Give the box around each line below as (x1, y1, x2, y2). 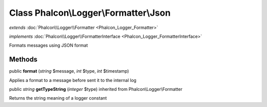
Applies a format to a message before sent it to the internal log (9, 77, 137, 83)
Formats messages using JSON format (9, 42, 89, 49)
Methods (9, 55, 38, 64)
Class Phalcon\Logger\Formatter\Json (9, 7, 171, 18)
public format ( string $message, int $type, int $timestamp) (9, 68, 130, 74)
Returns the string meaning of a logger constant (9, 95, 107, 101)
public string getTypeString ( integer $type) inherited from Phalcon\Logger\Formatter (9, 86, 182, 92)
